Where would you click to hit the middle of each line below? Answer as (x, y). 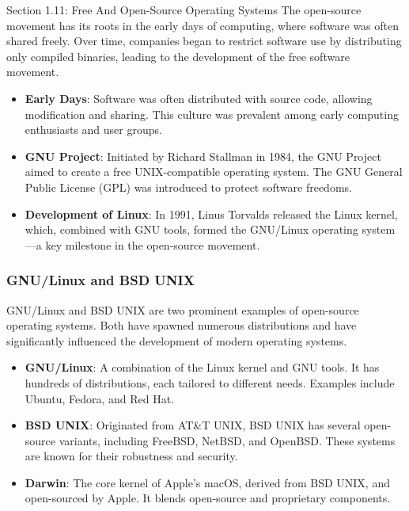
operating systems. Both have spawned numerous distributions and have (182, 325)
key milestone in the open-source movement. (153, 244)
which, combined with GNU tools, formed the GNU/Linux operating (191, 229)
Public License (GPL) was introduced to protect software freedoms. (188, 187)
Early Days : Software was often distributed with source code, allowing (199, 98)
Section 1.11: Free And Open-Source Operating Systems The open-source (184, 10)
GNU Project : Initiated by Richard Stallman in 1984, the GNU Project (203, 156)
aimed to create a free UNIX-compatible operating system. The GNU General (214, 172)
